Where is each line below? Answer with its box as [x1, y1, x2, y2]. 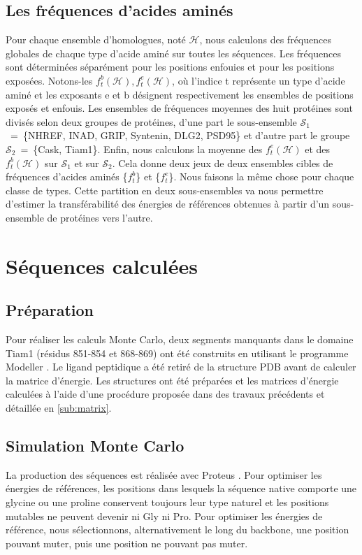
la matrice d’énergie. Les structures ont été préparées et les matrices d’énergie [6, 373, 339, 387]
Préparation [6, 299, 94, 321]
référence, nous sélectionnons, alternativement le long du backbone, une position [6, 522, 349, 537]
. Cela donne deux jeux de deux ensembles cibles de [112, 155, 333, 170]
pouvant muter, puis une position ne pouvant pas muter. [6, 535, 248, 550]
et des [305, 141, 331, 156]
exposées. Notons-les [6, 73, 93, 87]
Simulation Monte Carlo [6, 435, 184, 456]
